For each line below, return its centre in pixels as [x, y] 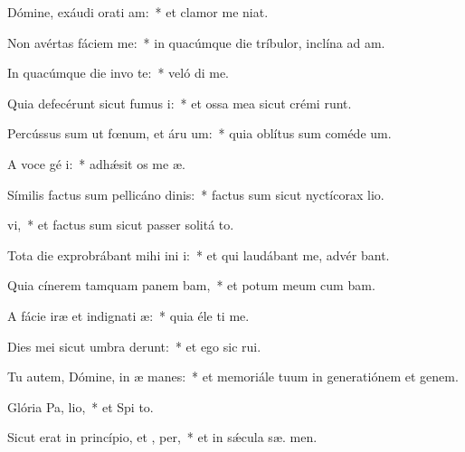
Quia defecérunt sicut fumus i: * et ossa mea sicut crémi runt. [180, 103]
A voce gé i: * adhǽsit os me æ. [96, 163]
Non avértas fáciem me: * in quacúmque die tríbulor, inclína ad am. [196, 42]
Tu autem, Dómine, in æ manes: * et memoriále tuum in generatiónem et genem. [233, 377]
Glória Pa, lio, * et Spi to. [81, 406]
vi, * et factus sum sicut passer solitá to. [121, 225]
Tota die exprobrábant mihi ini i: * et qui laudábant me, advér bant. [199, 254]
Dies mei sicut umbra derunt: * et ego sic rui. [134, 346]
